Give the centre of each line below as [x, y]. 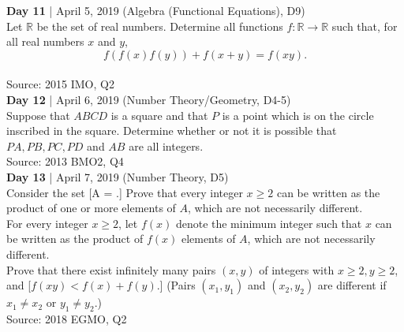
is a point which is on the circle [298, 115]
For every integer [47, 223]
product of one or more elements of [91, 208]
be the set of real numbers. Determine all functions [160, 26]
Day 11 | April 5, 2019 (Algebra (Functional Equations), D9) [156, 10]
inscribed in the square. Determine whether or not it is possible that [172, 131]
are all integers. [166, 145]
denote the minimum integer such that [269, 223]
